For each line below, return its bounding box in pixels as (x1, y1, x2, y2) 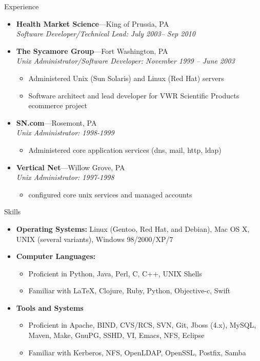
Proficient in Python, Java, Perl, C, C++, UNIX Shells (28, 268, 202, 278)
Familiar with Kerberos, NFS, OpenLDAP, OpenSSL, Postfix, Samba (28, 347, 246, 357)
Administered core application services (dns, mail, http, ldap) (28, 144, 222, 155)
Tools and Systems (16, 302, 84, 313)
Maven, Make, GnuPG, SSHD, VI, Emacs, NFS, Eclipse (28, 330, 205, 340)
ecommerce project (28, 100, 87, 111)
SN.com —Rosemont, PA (16, 117, 97, 128)
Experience (4, 1, 39, 11)
